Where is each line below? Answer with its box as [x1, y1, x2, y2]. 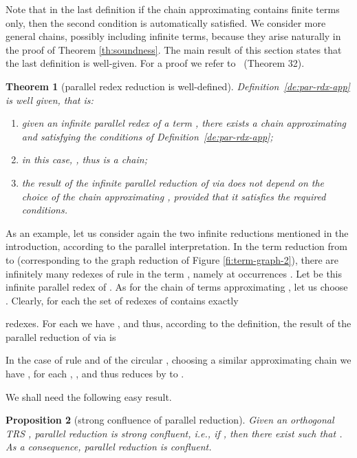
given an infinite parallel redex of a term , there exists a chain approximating [21, 116, 347, 130]
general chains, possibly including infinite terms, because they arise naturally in [6, 29, 341, 43]
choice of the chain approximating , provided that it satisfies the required [21, 189, 326, 203]
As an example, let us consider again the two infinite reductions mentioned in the [6, 225, 349, 240]
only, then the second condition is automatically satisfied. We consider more [6, 15, 326, 30]
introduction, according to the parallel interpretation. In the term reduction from [6, 239, 347, 253]
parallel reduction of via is [6, 329, 116, 344]
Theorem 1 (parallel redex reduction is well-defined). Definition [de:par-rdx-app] [6, 79, 350, 93]
